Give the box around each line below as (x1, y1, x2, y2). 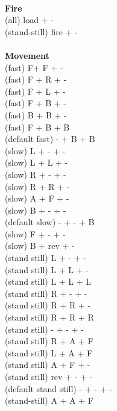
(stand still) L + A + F (5, 346, 93, 359)
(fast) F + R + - (5, 73, 67, 86)
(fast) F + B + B (5, 120, 70, 133)
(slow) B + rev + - (5, 239, 75, 252)
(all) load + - (5, 13, 54, 26)
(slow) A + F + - (5, 192, 69, 205)
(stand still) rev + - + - (5, 370, 93, 382)
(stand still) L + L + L (5, 275, 92, 288)
